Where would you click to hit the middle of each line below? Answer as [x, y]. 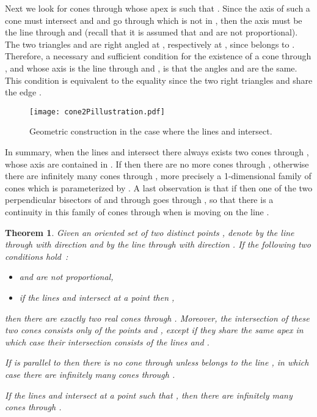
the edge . [23, 92]
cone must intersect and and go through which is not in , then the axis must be [154, 20]
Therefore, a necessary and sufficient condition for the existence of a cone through [158, 56]
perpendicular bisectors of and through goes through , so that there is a [139, 200]
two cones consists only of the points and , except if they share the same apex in [154, 330]
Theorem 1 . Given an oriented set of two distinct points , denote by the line [150, 232]
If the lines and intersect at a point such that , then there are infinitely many [149, 395]
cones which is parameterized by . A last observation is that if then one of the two [159, 187]
